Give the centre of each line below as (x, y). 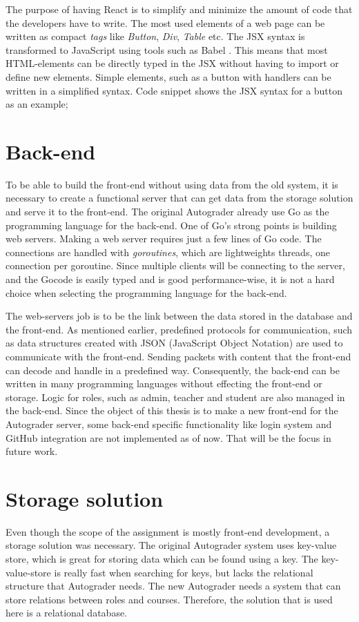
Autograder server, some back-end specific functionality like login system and (169, 424)
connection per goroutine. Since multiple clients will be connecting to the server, (175, 265)
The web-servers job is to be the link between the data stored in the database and (179, 316)
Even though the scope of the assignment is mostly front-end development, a (168, 531)
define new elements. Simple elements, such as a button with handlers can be (168, 76)
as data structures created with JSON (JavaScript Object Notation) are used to (174, 343)
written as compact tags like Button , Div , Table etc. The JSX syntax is (155, 36)
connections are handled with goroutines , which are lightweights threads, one (168, 252)
